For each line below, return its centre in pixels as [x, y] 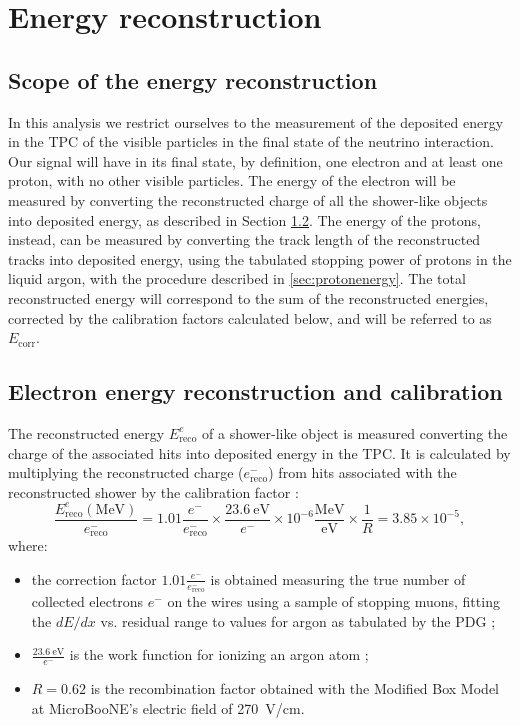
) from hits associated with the [362, 472]
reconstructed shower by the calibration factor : [153, 491]
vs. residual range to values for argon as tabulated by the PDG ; [298, 620]
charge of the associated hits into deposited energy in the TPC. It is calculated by [259, 452]
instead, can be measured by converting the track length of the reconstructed [244, 239]
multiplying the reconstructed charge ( [126, 472]
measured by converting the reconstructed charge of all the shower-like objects [248, 199]
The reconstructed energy [86, 432]
